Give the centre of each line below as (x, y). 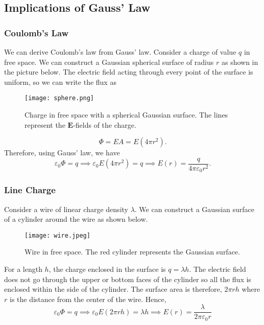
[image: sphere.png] (59, 98)
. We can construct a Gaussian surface (195, 209)
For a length (23, 269)
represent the (45, 124)
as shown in (240, 62)
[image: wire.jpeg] (57, 235)
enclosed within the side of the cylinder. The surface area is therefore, (113, 289)
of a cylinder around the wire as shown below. (76, 219)
